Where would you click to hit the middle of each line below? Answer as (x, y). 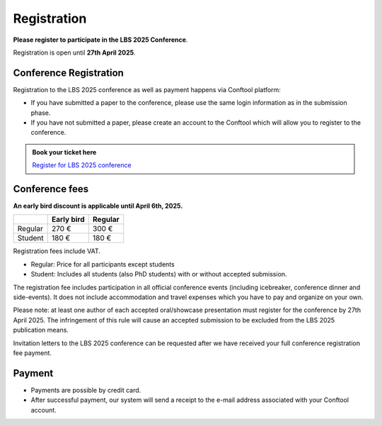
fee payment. (33, 353)
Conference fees (51, 189)
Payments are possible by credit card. (86, 390)
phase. (41, 113)
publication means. (41, 330)
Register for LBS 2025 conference (82, 165)
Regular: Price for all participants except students (103, 264)
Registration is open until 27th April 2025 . (74, 52)
